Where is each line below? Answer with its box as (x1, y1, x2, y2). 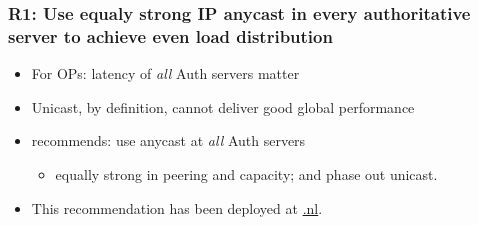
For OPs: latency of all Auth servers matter (31, 63, 300, 84)
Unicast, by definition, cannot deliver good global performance (31, 96, 415, 117)
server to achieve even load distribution (8, 23, 333, 48)
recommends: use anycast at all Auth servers (31, 130, 306, 151)
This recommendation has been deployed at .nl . (31, 197, 323, 218)
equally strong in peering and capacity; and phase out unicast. (55, 163, 438, 184)
